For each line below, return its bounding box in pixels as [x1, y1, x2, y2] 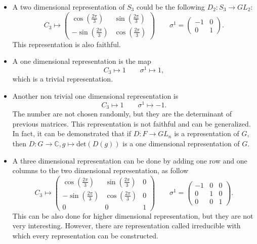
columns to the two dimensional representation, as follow [12, 165, 189, 176]
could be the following [136, 2, 205, 12]
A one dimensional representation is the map [12, 56, 151, 66]
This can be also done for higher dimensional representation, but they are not [12, 210, 253, 221]
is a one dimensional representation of [122, 138, 240, 148]
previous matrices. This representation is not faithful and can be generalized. [12, 118, 251, 129]
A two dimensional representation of [12, 2, 125, 12]
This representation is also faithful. [12, 38, 121, 49]
